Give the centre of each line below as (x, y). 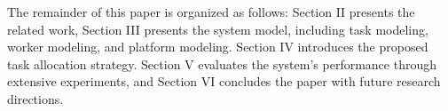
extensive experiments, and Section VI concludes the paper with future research (224, 81)
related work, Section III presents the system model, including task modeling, (218, 29)
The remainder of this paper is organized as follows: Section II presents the (211, 12)
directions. (35, 98)
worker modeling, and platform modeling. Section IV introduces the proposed (218, 47)
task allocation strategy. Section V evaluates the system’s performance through (222, 63)
